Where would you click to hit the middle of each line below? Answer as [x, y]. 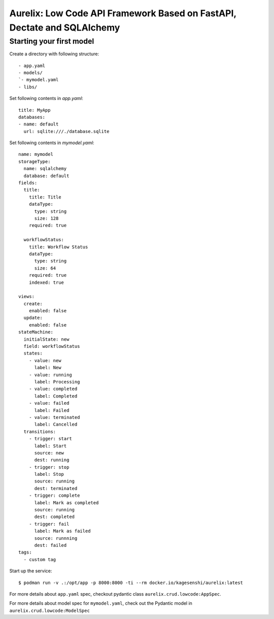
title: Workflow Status [58, 247]
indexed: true [46, 282]
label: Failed [52, 410]
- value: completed [53, 389]
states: [33, 353]
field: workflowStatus [52, 346]
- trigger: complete [54, 496]
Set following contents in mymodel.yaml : [52, 143]
